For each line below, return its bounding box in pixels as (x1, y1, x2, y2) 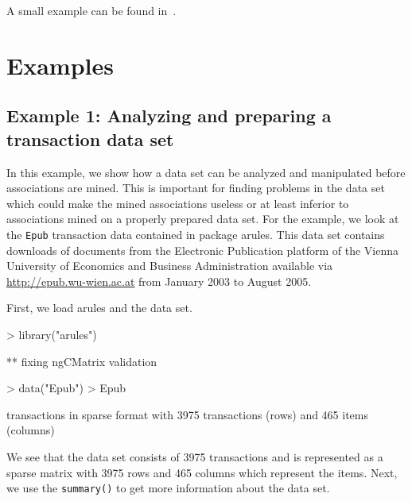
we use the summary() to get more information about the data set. (6, 480, 330, 496)
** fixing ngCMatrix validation (6, 353, 157, 369)
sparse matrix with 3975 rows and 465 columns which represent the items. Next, (6, 464, 398, 480)
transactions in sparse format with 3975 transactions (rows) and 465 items (6, 406, 369, 422)
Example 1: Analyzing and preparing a (6, 103, 332, 128)
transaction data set (6, 126, 174, 151)
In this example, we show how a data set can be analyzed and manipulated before (6, 164, 406, 180)
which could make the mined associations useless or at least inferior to (6, 195, 349, 211)
